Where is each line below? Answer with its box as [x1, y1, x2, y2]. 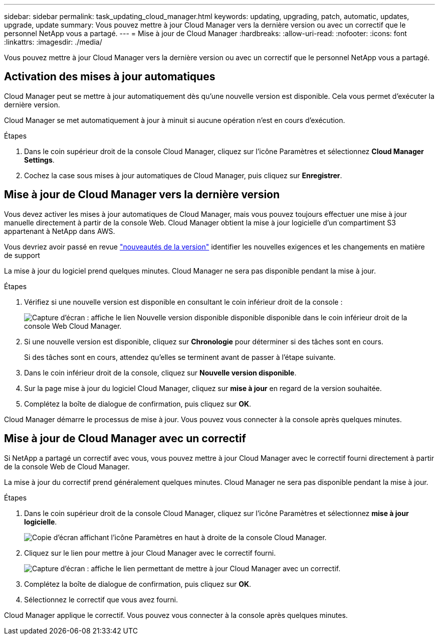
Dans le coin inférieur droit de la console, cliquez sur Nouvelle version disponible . [24, 368, 297, 377]
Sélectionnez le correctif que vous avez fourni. [24, 595, 178, 604]
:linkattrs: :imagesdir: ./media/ [4, 38, 102, 46]
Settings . [24, 155, 55, 164]
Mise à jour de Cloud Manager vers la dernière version [4, 188, 280, 201]
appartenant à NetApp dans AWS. [4, 226, 115, 235]
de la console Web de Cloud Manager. [4, 462, 130, 471]
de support [4, 250, 40, 260]
